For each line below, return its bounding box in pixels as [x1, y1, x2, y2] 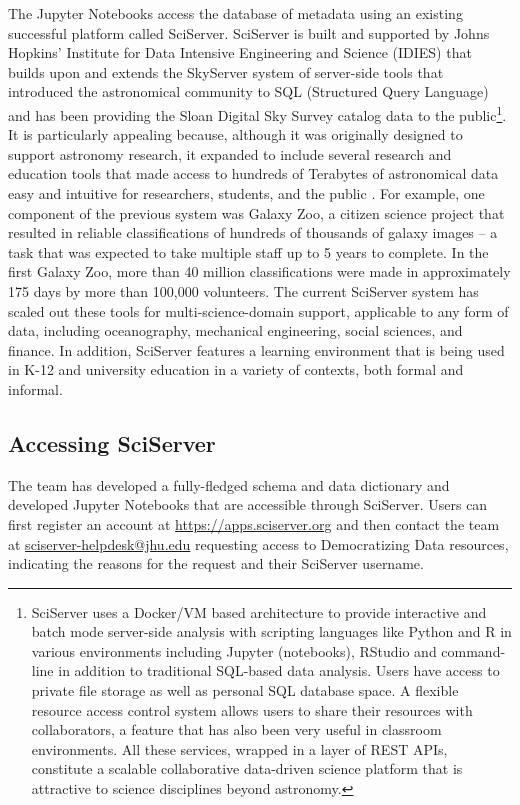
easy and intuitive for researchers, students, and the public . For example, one [8, 183, 485, 203]
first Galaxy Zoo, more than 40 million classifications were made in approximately [8, 261, 511, 282]
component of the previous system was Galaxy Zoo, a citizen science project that [8, 202, 505, 223]
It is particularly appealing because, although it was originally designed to [8, 124, 463, 145]
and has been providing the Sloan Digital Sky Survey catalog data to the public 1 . [8, 101, 507, 125]
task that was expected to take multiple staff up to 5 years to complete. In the [8, 241, 489, 262]
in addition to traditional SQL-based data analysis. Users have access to [58, 660, 500, 681]
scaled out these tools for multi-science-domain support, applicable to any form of [8, 300, 509, 321]
